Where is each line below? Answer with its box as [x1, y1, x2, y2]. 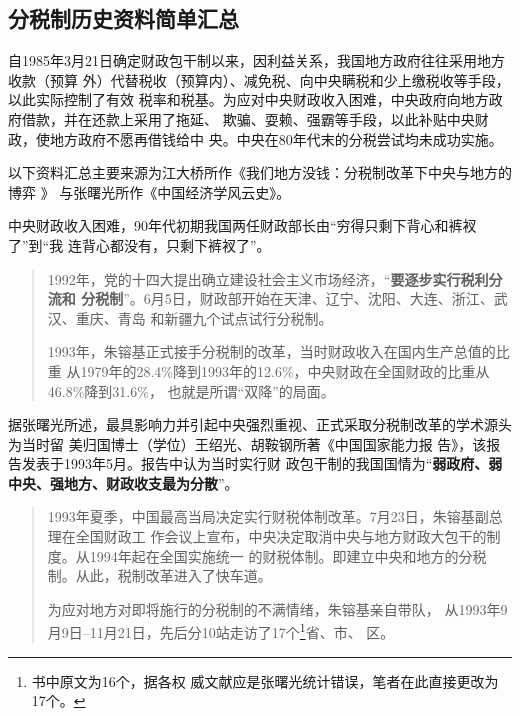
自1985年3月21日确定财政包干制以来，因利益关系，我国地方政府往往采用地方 [8, 50, 505, 71]
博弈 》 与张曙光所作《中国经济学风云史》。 [8, 181, 291, 202]
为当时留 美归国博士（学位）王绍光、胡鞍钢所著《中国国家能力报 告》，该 [8, 433, 487, 454]
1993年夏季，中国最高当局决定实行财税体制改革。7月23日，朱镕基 [47, 506, 475, 527]
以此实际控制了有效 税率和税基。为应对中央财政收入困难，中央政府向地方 [8, 89, 489, 110]
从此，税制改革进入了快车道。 [75, 565, 272, 586]
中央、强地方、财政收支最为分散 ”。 [8, 472, 239, 493]
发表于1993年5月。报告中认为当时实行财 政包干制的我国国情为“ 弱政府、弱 [21, 453, 503, 474]
